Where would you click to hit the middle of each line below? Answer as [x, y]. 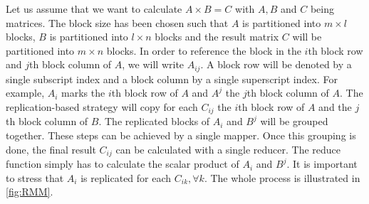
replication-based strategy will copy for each [102, 107]
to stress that [35, 177]
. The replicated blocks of [154, 121]
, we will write [153, 64]
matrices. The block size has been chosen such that [117, 22]
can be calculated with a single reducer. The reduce [228, 149]
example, [25, 93]
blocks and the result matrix [217, 37]
